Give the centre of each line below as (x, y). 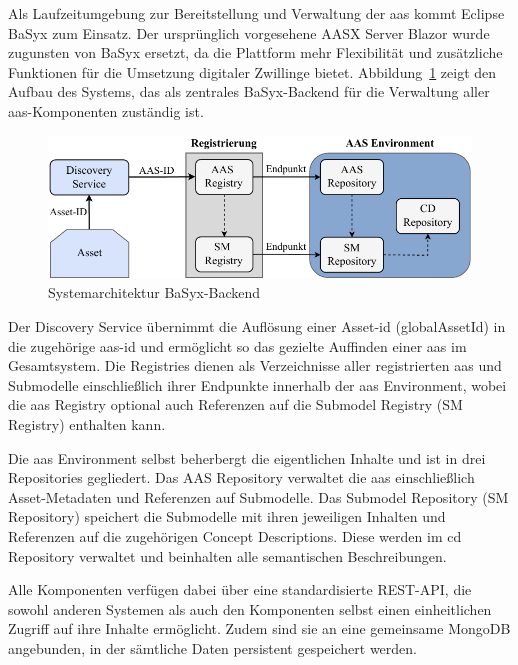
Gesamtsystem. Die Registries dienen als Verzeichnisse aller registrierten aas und (255, 365)
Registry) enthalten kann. (87, 424)
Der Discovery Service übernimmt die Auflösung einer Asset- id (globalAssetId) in (257, 326)
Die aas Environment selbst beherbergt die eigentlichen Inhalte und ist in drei (247, 457)
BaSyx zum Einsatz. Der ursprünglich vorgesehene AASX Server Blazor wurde (249, 32)
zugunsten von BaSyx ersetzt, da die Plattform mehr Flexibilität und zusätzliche (255, 52)
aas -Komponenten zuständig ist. (106, 110)
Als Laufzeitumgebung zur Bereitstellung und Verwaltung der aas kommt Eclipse (256, 13)
